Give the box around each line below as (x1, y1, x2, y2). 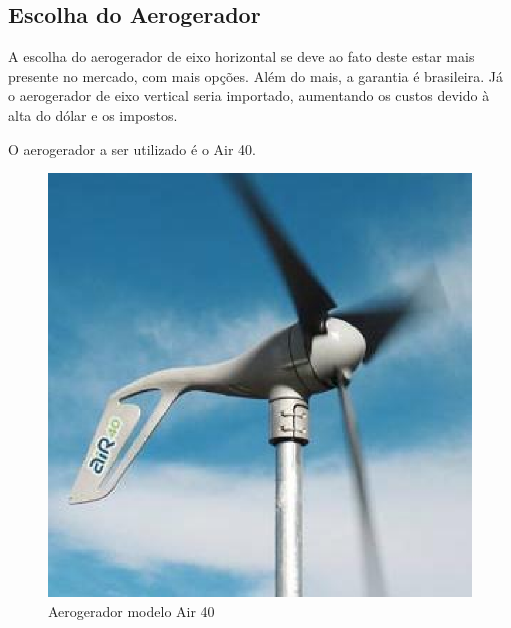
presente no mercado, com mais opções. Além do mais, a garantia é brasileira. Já (8, 65, 503, 86)
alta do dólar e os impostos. (8, 104, 178, 125)
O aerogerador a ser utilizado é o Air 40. (8, 138, 256, 159)
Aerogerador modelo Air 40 (48, 600, 215, 621)
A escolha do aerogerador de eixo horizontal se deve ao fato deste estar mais (8, 46, 475, 67)
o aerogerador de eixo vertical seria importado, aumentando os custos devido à (8, 85, 490, 106)
